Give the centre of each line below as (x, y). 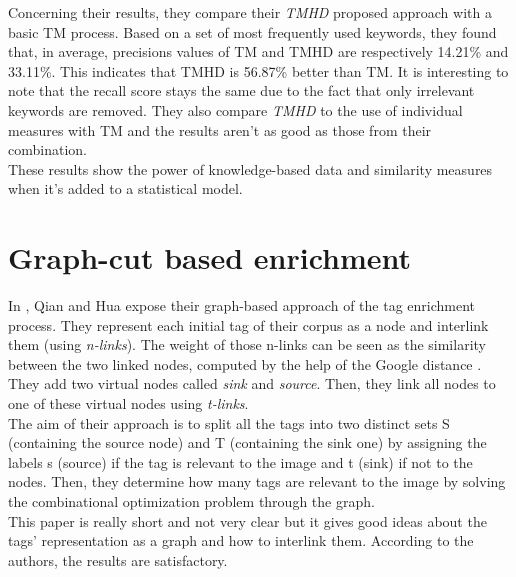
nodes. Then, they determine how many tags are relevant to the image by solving (257, 481)
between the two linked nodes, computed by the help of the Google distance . (245, 363)
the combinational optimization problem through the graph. (191, 501)
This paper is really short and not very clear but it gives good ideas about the (247, 520)
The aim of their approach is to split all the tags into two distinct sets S (229, 422)
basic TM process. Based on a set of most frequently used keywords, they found (252, 31)
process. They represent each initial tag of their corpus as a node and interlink (248, 324)
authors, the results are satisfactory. (118, 559)
